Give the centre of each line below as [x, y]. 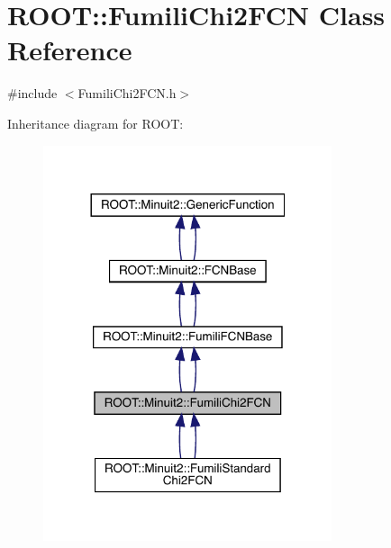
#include [32, 93]
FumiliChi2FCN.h [127, 93]
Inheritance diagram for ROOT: [95, 123]
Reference [70, 50]
